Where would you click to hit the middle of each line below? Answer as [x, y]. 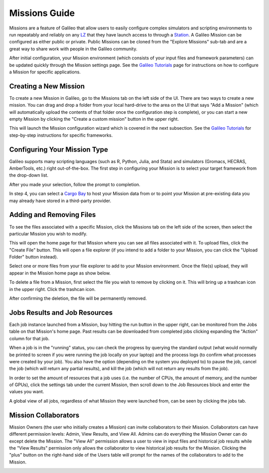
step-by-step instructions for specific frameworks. [61, 135]
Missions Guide [42, 13]
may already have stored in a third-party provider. [60, 201]
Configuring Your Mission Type [59, 149]
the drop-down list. [29, 175]
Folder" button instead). [34, 257]
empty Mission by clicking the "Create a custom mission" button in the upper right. [94, 119]
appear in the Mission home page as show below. [60, 273]
